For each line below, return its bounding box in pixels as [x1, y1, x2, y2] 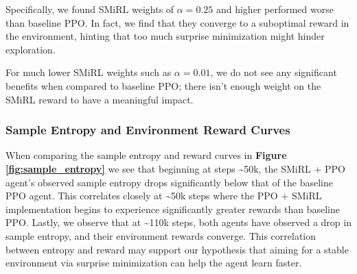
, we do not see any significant [210, 65, 337, 79]
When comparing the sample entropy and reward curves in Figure [5, 148, 287, 162]
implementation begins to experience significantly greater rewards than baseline [5, 201, 341, 216]
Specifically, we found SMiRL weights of [5, 2, 174, 16]
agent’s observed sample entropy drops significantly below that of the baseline [5, 175, 333, 189]
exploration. [5, 42, 56, 56]
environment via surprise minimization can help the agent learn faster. [5, 256, 302, 270]
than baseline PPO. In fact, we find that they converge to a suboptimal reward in [5, 15, 349, 29]
